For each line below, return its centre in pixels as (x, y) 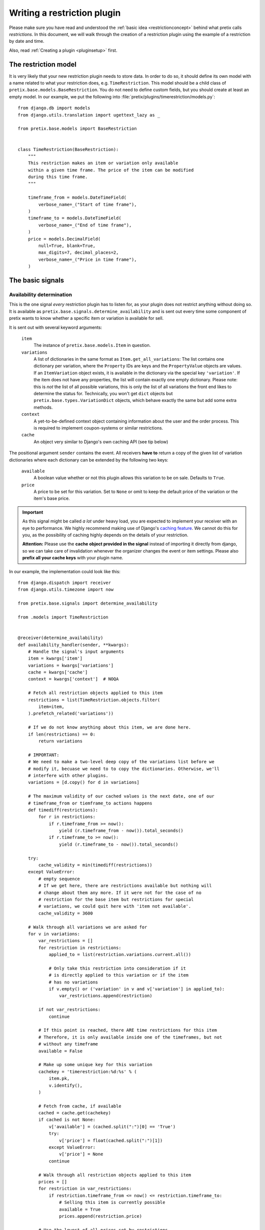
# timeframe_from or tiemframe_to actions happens (90, 803)
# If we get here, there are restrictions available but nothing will (125, 886)
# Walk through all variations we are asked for (87, 927)
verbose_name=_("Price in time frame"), (88, 259)
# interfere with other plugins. (68, 775)
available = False (61, 1051)
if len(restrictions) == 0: (62, 734)
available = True (80, 1209)
